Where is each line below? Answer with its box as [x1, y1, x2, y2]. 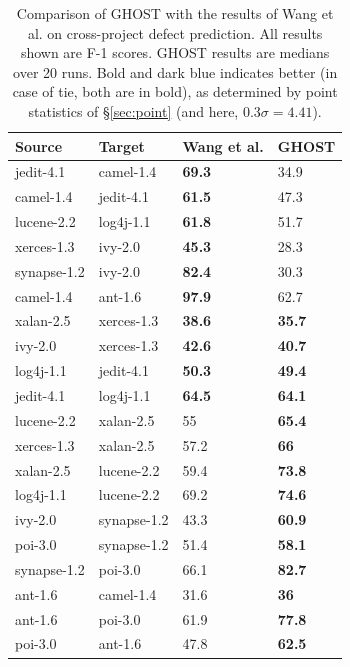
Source [15, 135, 63, 156]
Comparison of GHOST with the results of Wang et [16, 3, 334, 23]
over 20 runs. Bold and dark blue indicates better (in [13, 61, 338, 82]
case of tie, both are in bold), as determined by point [12, 81, 338, 102]
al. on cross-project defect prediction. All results [27, 22, 323, 43]
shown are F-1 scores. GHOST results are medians [20, 42, 330, 63]
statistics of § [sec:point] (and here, [28, 100, 239, 121]
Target [98, 135, 145, 156]
